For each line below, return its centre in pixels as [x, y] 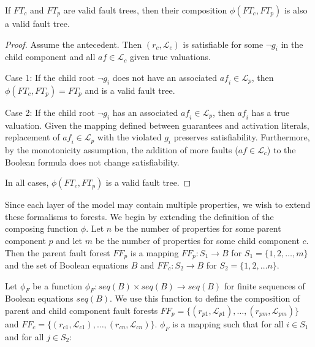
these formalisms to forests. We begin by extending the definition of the [139, 216]
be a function [58, 285]
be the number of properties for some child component [197, 240]
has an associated [145, 112]
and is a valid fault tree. [130, 90]
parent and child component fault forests [82, 310]
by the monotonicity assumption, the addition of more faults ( [122, 149]
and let [69, 240]
